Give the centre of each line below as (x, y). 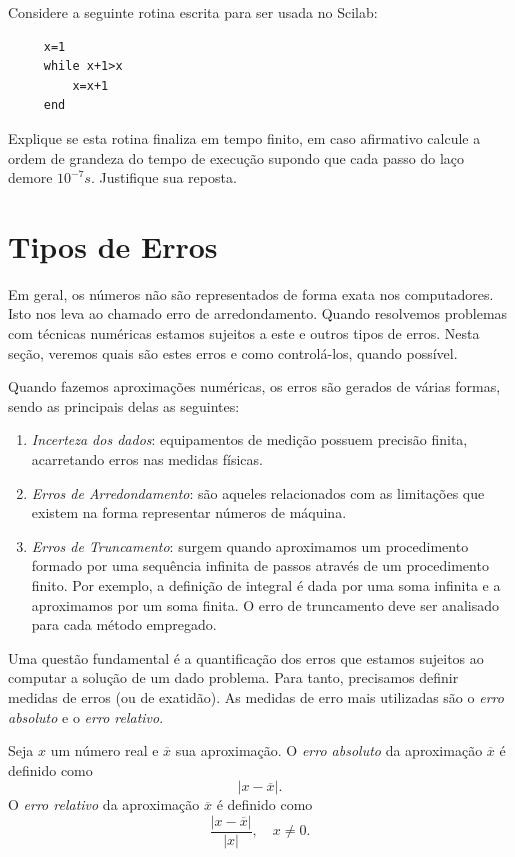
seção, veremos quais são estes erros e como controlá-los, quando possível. (233, 352)
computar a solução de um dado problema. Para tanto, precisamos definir (233, 677)
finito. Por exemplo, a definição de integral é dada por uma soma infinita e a (266, 585)
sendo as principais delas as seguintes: (124, 405)
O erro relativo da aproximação (104, 804)
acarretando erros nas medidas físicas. (147, 459)
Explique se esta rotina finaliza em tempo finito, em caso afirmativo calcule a (244, 137)
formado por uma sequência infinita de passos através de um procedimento (260, 565)
